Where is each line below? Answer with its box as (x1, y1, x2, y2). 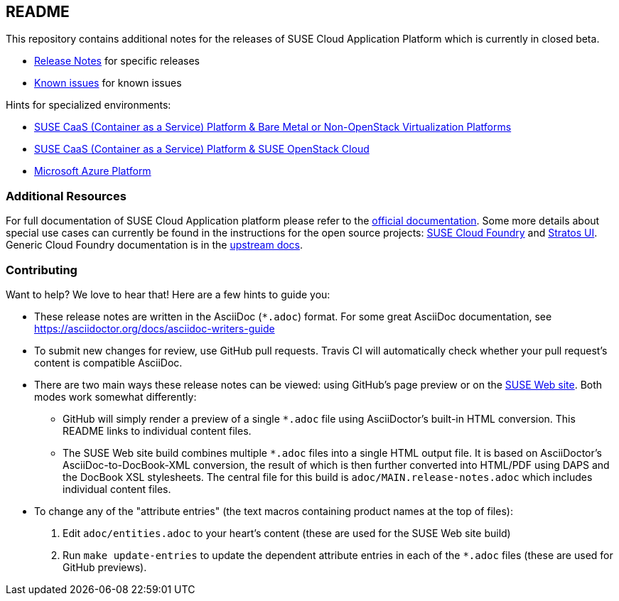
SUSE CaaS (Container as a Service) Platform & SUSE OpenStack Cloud (34, 143, 370, 156)
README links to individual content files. (63, 424, 252, 437)
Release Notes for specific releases (34, 55, 200, 67)
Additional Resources (6, 188, 127, 203)
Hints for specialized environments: (6, 99, 171, 112)
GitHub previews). (63, 561, 147, 573)
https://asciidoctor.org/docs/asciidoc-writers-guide (34, 322, 275, 335)
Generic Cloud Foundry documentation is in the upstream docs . (6, 239, 303, 251)
